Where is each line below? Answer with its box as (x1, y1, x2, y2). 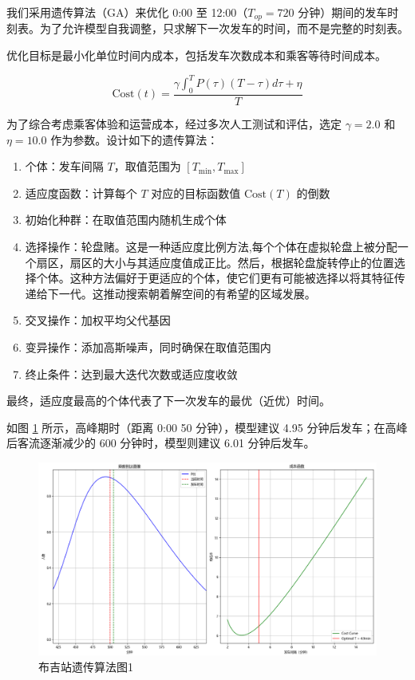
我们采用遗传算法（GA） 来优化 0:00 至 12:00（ (6, 4, 248, 20)
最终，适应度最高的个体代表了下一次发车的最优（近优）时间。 (6, 392, 330, 409)
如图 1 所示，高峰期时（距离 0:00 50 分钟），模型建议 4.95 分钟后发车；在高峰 (6, 419, 408, 435)
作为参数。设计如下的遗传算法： (50, 131, 219, 147)
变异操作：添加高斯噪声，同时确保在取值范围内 (25, 338, 271, 355)
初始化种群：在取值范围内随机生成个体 (25, 211, 227, 228)
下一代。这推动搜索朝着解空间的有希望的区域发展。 (47, 285, 316, 301)
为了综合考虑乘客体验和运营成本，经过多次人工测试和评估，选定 (6, 115, 342, 132)
